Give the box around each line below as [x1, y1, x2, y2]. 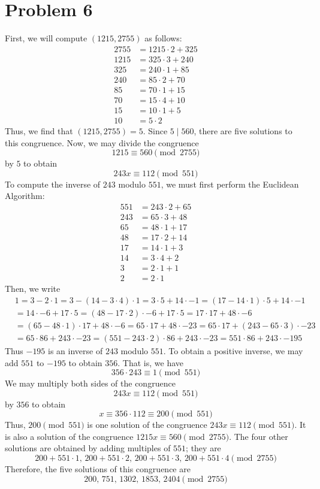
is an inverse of [48, 344, 103, 357]
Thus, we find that [5, 124, 73, 137]
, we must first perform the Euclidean [161, 177, 299, 190]
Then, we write [5, 282, 61, 295]
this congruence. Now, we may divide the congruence [5, 136, 199, 149]
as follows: [144, 32, 182, 44]
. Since [143, 124, 168, 137]
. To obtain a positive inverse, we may [163, 344, 303, 357]
